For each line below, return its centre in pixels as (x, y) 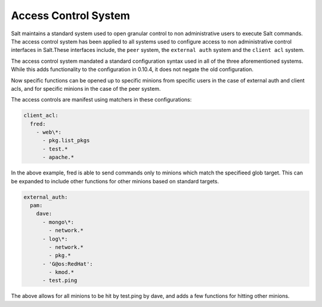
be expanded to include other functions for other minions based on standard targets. (115, 181)
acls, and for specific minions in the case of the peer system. (86, 88)
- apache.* (58, 157)
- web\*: (49, 132)
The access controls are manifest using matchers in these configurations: (101, 100)
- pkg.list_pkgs (66, 141)
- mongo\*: (58, 222)
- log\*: (55, 239)
